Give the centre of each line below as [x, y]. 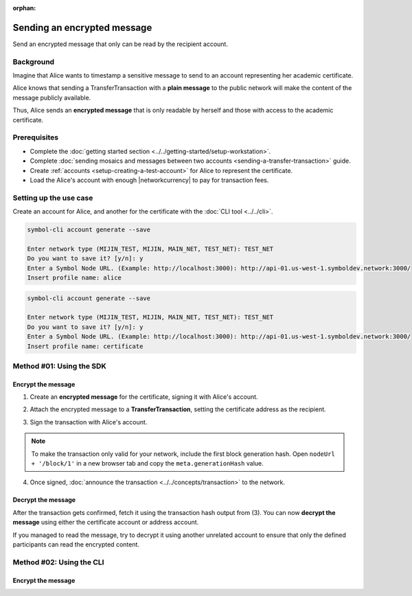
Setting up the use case [53, 198]
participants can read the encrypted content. [76, 544]
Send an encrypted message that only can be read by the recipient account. [120, 44]
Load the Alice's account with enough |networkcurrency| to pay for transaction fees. [149, 180]
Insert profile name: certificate [85, 346]
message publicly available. [52, 98]
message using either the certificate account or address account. [106, 523]
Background [34, 62]
